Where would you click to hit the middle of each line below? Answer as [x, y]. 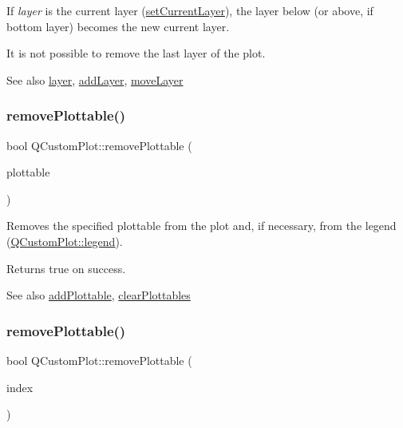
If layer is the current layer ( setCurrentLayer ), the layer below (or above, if [190, 10]
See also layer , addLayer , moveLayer [95, 79]
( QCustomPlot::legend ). [65, 241]
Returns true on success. [66, 268]
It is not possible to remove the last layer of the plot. [136, 53]
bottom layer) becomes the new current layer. [118, 26]
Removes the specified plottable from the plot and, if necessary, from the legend [201, 226]
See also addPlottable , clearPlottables [99, 295]
